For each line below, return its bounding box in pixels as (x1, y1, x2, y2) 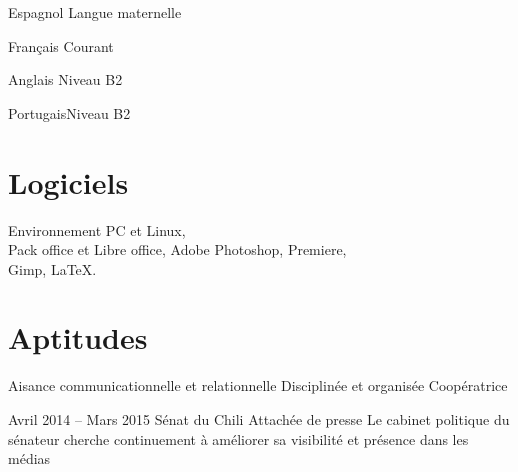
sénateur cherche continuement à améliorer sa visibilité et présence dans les (8, 428, 469, 449)
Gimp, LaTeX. (8, 258, 97, 279)
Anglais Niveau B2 (8, 69, 123, 90)
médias (8, 448, 51, 469)
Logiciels (8, 161, 129, 202)
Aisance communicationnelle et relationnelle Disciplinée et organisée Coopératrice (8, 375, 508, 396)
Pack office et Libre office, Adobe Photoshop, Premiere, (8, 239, 347, 260)
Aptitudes (8, 317, 148, 358)
